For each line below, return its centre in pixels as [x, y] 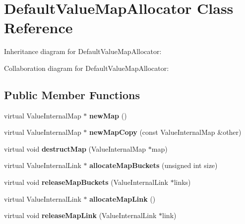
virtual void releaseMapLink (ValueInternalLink [80, 215]
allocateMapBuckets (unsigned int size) [153, 165]
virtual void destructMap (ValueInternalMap [75, 148]
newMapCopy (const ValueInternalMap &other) [165, 132]
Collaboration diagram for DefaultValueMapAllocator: [87, 68]
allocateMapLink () [122, 198]
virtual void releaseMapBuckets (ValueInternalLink [86, 182]
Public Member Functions [72, 94]
